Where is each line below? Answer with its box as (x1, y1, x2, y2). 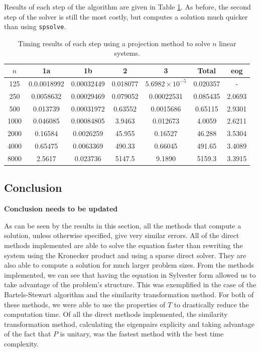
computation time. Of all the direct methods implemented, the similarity (4, 309, 228, 319)
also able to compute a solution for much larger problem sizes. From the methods (4, 260, 254, 270)
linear (219, 38, 236, 48)
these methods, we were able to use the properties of (4, 299, 166, 309)
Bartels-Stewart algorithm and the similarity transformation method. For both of (4, 289, 254, 299)
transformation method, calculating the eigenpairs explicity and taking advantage (4, 318, 254, 329)
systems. (114, 48, 140, 58)
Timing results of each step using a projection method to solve (18, 38, 210, 48)
